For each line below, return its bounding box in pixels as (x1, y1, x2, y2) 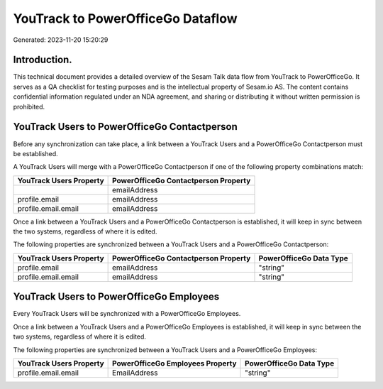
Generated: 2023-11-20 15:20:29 (13, 35, 109, 44)
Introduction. (13, 54, 72, 66)
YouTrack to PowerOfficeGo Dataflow (13, 11, 238, 26)
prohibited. (13, 102, 45, 111)
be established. (13, 149, 58, 158)
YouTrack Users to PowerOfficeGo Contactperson (13, 121, 238, 133)
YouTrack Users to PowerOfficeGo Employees (13, 291, 220, 303)
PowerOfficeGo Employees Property (112, 358, 237, 368)
